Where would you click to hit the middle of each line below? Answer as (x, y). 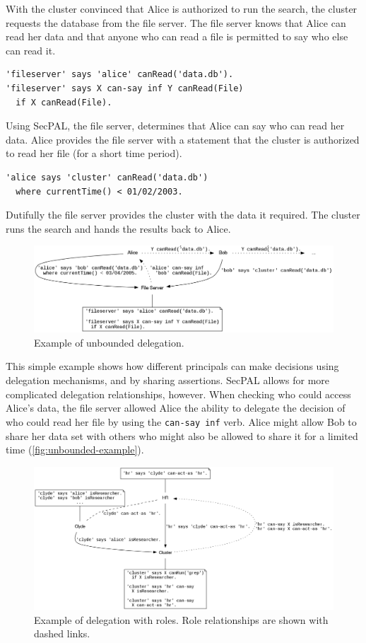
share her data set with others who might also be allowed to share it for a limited (182, 435)
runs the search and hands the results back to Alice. (118, 228)
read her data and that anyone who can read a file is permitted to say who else (177, 36)
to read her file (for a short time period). (94, 153)
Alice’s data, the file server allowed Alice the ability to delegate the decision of (176, 408)
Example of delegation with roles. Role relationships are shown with (181, 619)
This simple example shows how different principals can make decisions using (172, 366)
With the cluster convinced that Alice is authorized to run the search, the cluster (182, 8)
